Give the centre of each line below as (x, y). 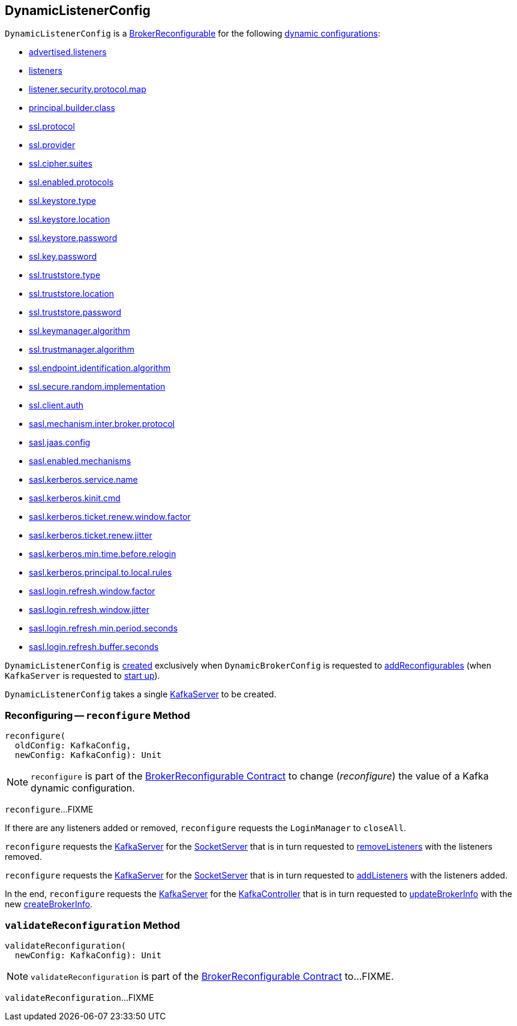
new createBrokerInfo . (49, 904)
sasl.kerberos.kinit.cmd (75, 498)
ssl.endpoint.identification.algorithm (100, 368)
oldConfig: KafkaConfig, (73, 746)
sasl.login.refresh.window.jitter (89, 610)
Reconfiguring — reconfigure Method (97, 715)
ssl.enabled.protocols (71, 182)
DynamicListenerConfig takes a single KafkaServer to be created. (141, 694)
